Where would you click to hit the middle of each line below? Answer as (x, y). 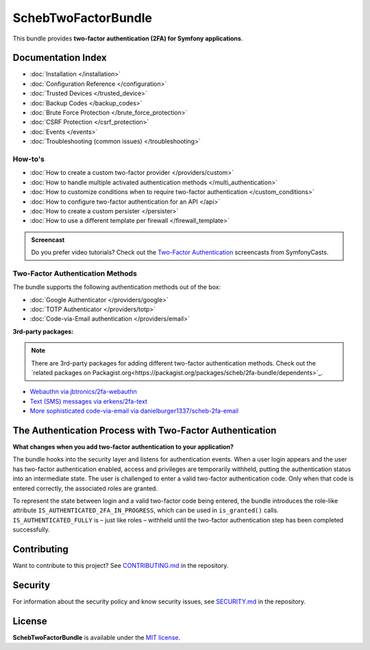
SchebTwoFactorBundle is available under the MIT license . (97, 637)
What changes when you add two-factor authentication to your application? (123, 447)
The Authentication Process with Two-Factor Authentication (145, 430)
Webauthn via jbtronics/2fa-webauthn (83, 392)
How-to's (28, 159)
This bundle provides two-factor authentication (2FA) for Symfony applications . (128, 38)
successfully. (32, 530)
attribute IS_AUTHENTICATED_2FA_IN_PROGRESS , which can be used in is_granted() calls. (146, 510)
